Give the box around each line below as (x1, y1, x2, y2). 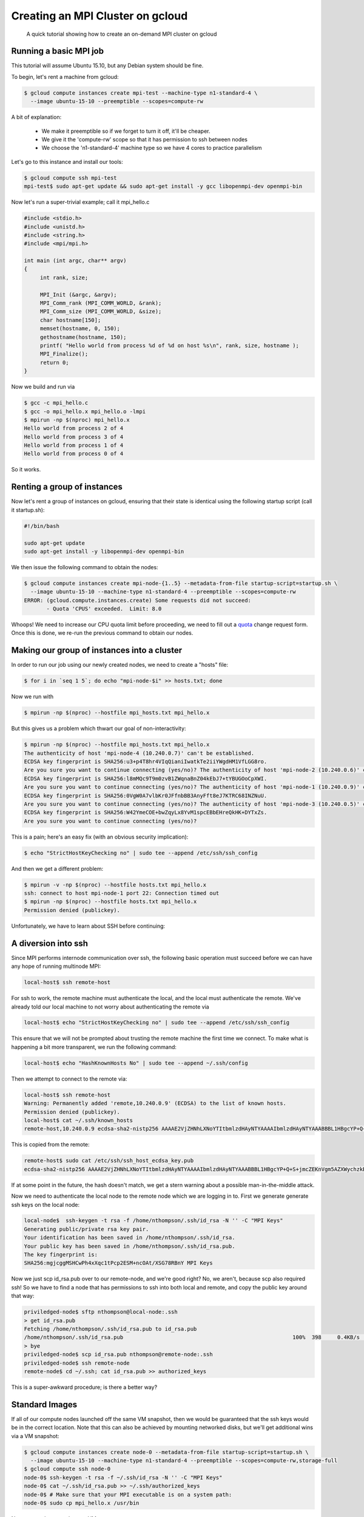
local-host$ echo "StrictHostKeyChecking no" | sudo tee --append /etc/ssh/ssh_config (24, 1019, 290, 1026)
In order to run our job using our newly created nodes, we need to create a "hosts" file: (11, 661, 229, 669)
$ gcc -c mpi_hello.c (24, 399, 89, 407)
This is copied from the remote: (11, 1141, 90, 1148)
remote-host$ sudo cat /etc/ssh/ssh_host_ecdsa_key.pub (24, 1157, 194, 1164)
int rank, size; (39, 274, 89, 281)
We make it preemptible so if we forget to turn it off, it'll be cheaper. (41, 127, 211, 135)
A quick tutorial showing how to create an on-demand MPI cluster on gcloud (26, 30, 217, 38)
